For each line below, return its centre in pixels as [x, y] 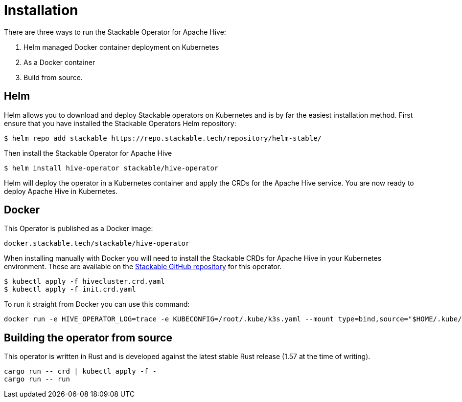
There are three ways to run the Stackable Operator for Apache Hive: [115, 32]
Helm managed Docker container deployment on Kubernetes [121, 47]
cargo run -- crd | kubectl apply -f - [80, 371]
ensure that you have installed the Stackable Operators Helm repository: [120, 123]
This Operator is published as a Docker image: [79, 229]
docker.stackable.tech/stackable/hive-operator [97, 243]
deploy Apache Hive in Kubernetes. [61, 191]
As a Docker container [59, 62]
